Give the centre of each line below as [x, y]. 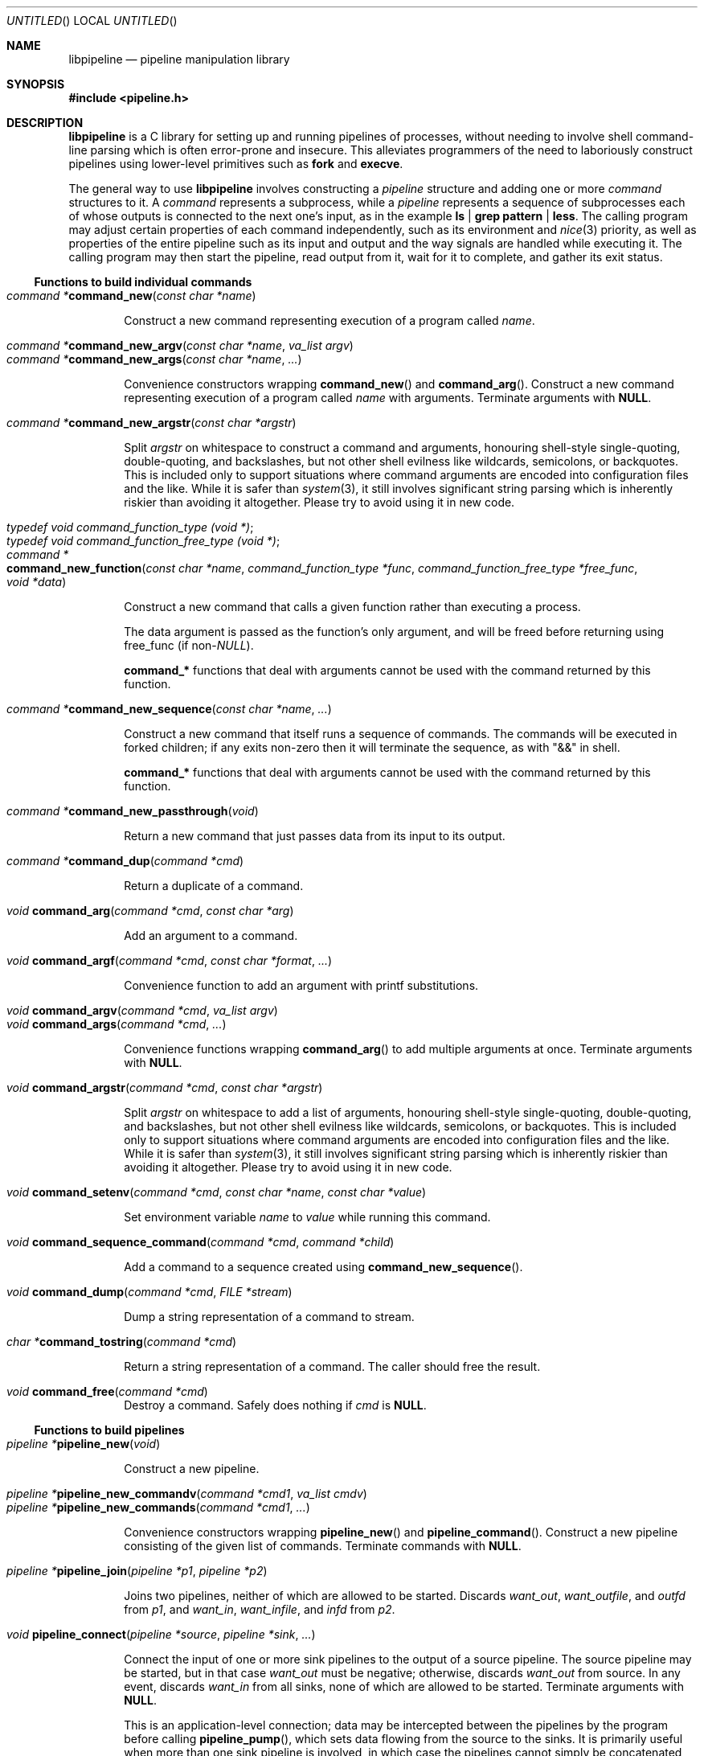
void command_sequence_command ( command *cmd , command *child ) [201, 1242]
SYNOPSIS [36, 84]
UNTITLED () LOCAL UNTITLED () [92, 21]
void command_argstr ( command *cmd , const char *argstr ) [165, 1087]
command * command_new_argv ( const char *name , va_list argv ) [180, 345]
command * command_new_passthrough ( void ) [133, 811]
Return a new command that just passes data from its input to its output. [315, 836]
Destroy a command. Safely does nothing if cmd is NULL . [275, 1405]
